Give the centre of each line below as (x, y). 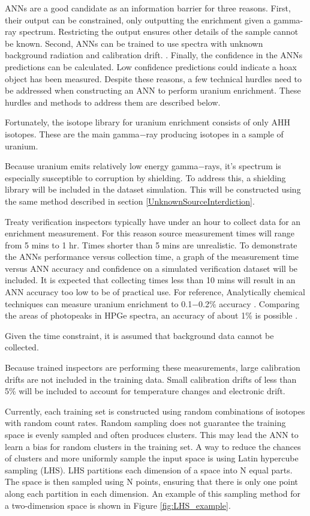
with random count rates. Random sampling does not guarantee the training (145, 423)
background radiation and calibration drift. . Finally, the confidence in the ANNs (154, 55)
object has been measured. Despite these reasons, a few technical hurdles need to (154, 78)
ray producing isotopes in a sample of (215, 133)
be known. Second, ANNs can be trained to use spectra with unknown (134, 43)
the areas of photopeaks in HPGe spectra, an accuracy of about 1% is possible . (151, 315)
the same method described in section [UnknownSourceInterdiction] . (130, 201)
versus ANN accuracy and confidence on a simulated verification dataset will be (151, 268)
